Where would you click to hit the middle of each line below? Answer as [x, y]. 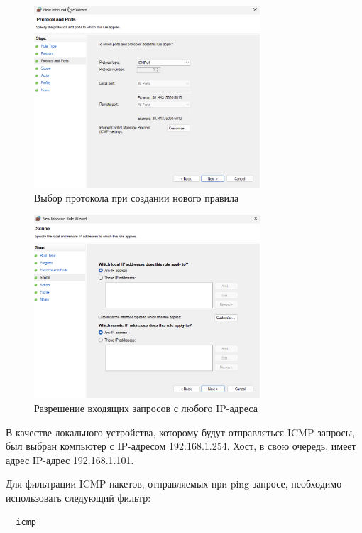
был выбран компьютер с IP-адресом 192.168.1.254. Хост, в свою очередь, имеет [181, 446]
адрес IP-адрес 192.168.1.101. [70, 459]
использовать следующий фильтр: [78, 497]
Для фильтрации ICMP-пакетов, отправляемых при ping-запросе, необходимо [174, 484]
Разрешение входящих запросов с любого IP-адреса [146, 408]
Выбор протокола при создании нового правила [137, 197]
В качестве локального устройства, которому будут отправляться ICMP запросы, [181, 432]
